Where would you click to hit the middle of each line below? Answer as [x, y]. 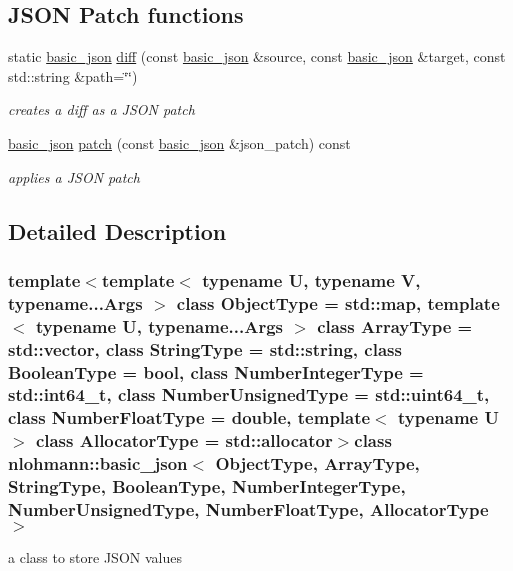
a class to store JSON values [95, 557]
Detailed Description [117, 230]
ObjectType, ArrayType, [317, 463]
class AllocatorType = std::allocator [184, 440]
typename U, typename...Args [159, 325]
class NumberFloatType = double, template [189, 417]
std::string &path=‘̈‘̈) [73, 75]
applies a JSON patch [74, 176]
